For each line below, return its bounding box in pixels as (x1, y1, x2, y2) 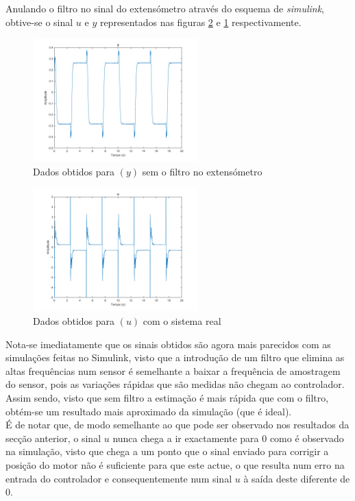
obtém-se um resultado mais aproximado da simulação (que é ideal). (5, 404, 292, 418)
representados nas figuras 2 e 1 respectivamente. (99, 14, 302, 29)
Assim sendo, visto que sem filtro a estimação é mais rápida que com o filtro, (5, 390, 329, 404)
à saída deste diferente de (243, 471, 350, 485)
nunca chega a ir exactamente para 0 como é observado (112, 430, 344, 445)
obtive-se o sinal (5, 14, 73, 29)
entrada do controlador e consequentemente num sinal (5, 471, 232, 485)
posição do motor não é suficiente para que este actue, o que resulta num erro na (5, 457, 345, 472)
